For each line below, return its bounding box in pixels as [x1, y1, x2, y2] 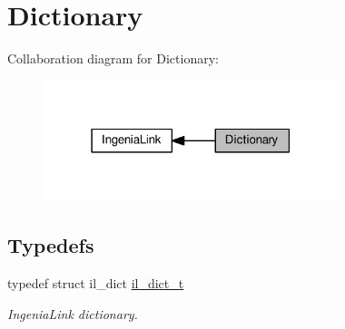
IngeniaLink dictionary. [7, 304, 138, 323]
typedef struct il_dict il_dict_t [7, 274, 184, 293]
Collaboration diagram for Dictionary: [7, 49, 219, 68]
